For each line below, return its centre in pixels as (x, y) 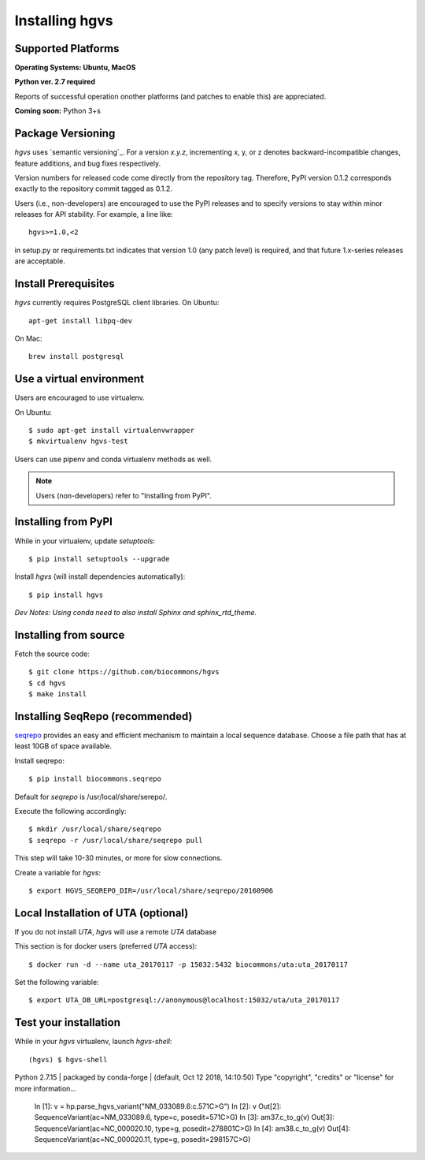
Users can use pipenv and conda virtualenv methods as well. (113, 459)
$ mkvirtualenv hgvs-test (79, 441)
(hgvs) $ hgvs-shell (68, 1059)
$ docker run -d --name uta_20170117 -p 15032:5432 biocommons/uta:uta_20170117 (188, 964)
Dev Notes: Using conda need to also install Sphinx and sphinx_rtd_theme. (136, 613)
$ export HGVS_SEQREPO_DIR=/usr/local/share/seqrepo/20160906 (151, 890)
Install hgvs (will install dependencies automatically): (100, 576)
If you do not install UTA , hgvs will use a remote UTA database (115, 931)
